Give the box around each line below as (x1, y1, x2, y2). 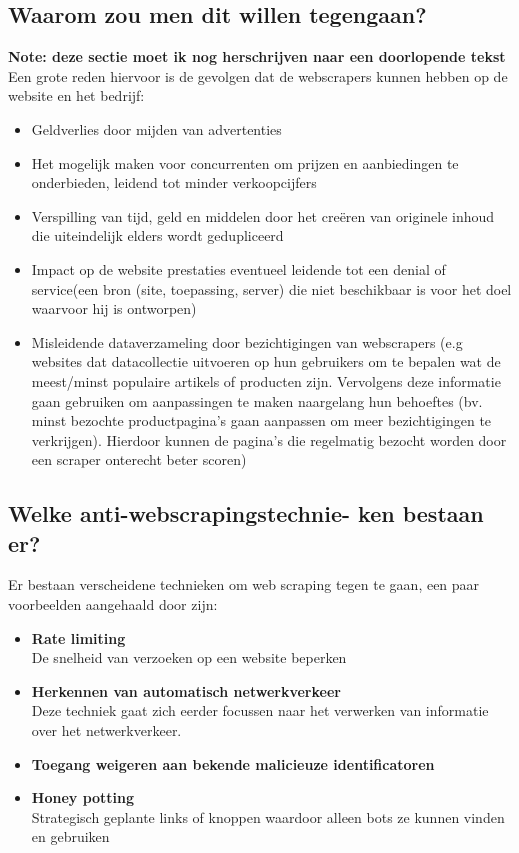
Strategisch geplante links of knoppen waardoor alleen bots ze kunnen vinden (31, 806, 505, 827)
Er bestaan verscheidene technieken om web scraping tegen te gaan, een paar (8, 574, 480, 595)
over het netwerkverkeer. (31, 720, 182, 741)
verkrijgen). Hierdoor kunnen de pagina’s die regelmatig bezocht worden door (31, 429, 507, 450)
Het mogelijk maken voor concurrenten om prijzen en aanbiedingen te (31, 152, 459, 173)
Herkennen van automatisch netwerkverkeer (31, 680, 341, 701)
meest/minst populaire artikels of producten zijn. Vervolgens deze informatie (31, 370, 501, 391)
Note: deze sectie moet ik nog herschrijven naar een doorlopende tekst (8, 46, 506, 67)
